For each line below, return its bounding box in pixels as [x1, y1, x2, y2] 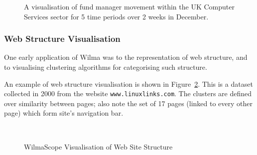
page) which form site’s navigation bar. [4, 108, 124, 118]
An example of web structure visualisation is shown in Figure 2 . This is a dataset [4, 78, 253, 89]
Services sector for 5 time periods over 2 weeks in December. [24, 11, 209, 21]
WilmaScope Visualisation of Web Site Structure [24, 141, 173, 152]
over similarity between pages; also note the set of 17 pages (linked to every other [4, 98, 253, 108]
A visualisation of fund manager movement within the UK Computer [24, 1, 235, 11]
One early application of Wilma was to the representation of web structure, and [4, 52, 248, 62]
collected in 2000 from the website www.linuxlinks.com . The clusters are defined [4, 88, 252, 99]
